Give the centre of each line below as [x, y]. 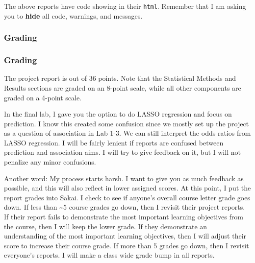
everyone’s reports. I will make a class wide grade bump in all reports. [109, 255]
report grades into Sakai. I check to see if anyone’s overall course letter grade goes [127, 197]
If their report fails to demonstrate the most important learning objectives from [124, 217]
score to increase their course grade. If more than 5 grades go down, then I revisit [127, 245]
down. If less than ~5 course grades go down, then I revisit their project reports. [125, 207]
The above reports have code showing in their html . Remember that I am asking [125, 6]
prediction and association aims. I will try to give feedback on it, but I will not [122, 152]
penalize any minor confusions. [50, 162]
